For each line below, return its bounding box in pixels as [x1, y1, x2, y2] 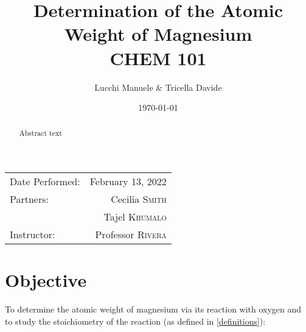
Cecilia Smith [111, 192, 167, 207]
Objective [5, 267, 87, 292]
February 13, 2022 [89, 174, 167, 189]
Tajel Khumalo [103, 210, 167, 224]
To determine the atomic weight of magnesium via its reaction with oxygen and [5, 303, 302, 316]
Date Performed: [10, 174, 80, 189]
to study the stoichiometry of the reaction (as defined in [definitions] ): [5, 314, 266, 327]
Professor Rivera [95, 227, 167, 242]
